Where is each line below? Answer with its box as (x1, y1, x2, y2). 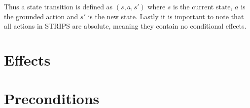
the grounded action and (4, 11, 78, 21)
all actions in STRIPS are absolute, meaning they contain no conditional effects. (4, 21, 247, 31)
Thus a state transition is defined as (4, 1, 113, 11)
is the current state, (173, 1, 233, 11)
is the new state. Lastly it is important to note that (88, 11, 244, 21)
